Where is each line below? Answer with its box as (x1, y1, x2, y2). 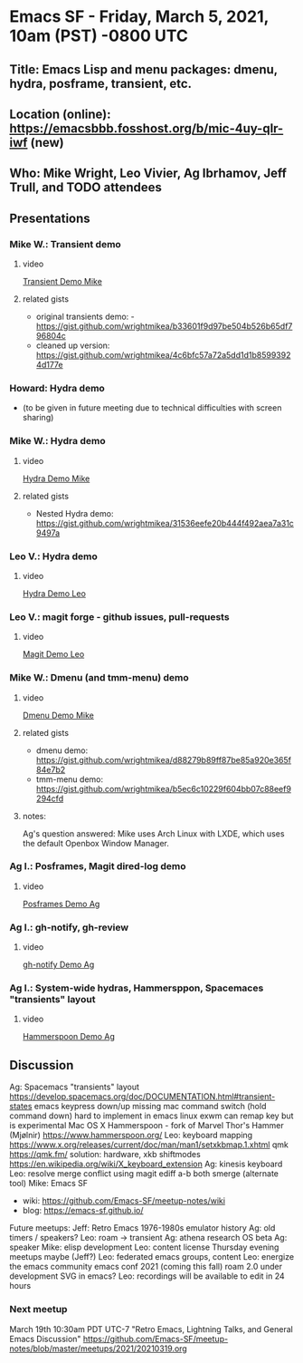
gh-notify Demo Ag (22, 959, 95, 971)
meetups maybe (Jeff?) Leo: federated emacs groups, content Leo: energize (9, 1252, 295, 1262)
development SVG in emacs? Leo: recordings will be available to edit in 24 (9, 1271, 285, 1281)
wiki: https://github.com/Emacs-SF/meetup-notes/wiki (22, 1195, 226, 1206)
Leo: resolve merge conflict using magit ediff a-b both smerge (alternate (9, 1168, 279, 1179)
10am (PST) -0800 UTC (9, 25, 188, 46)
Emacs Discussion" (9, 1333, 81, 1344)
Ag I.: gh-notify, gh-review (9, 921, 129, 933)
